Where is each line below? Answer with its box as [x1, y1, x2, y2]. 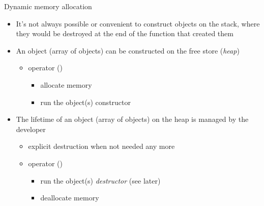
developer [16, 123, 46, 134]
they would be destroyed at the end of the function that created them [16, 28, 233, 39]
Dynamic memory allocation [4, 1, 92, 11]
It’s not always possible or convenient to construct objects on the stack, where [16, 18, 260, 29]
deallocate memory [40, 192, 99, 203]
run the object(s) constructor [40, 96, 131, 107]
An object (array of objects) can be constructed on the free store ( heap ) [16, 45, 240, 56]
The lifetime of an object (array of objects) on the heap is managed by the [16, 114, 249, 124]
